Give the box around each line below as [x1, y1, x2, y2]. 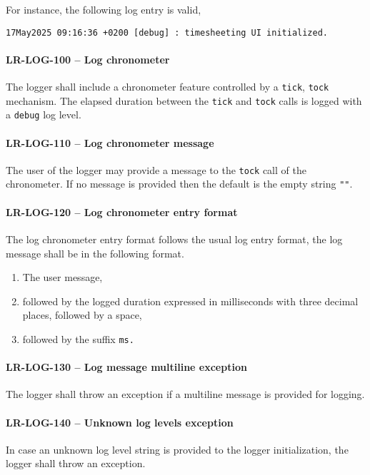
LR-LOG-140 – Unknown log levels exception [6, 414, 234, 429]
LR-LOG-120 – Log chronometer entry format [6, 204, 238, 219]
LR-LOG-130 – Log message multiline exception [6, 359, 247, 374]
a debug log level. [6, 107, 81, 122]
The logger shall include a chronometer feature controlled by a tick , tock [6, 79, 329, 94]
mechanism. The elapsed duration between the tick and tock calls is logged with [6, 93, 362, 108]
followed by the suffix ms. [22, 331, 134, 346]
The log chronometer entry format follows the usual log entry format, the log [6, 231, 343, 246]
